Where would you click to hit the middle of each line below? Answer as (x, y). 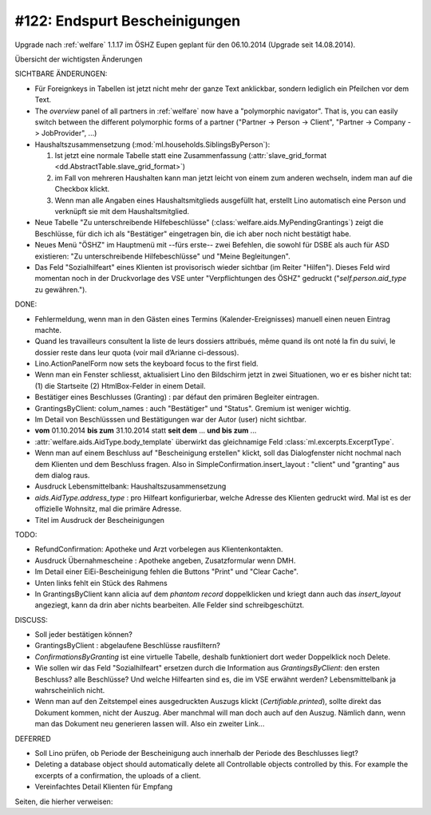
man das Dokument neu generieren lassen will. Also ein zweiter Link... (150, 724)
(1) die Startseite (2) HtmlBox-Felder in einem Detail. (120, 386)
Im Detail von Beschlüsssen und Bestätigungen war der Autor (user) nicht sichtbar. (170, 420)
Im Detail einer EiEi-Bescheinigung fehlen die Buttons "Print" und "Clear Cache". (166, 572)
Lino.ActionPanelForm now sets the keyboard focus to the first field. (146, 364)
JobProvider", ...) (69, 133)
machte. (48, 330)
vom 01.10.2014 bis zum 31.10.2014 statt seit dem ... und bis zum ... (146, 430)
